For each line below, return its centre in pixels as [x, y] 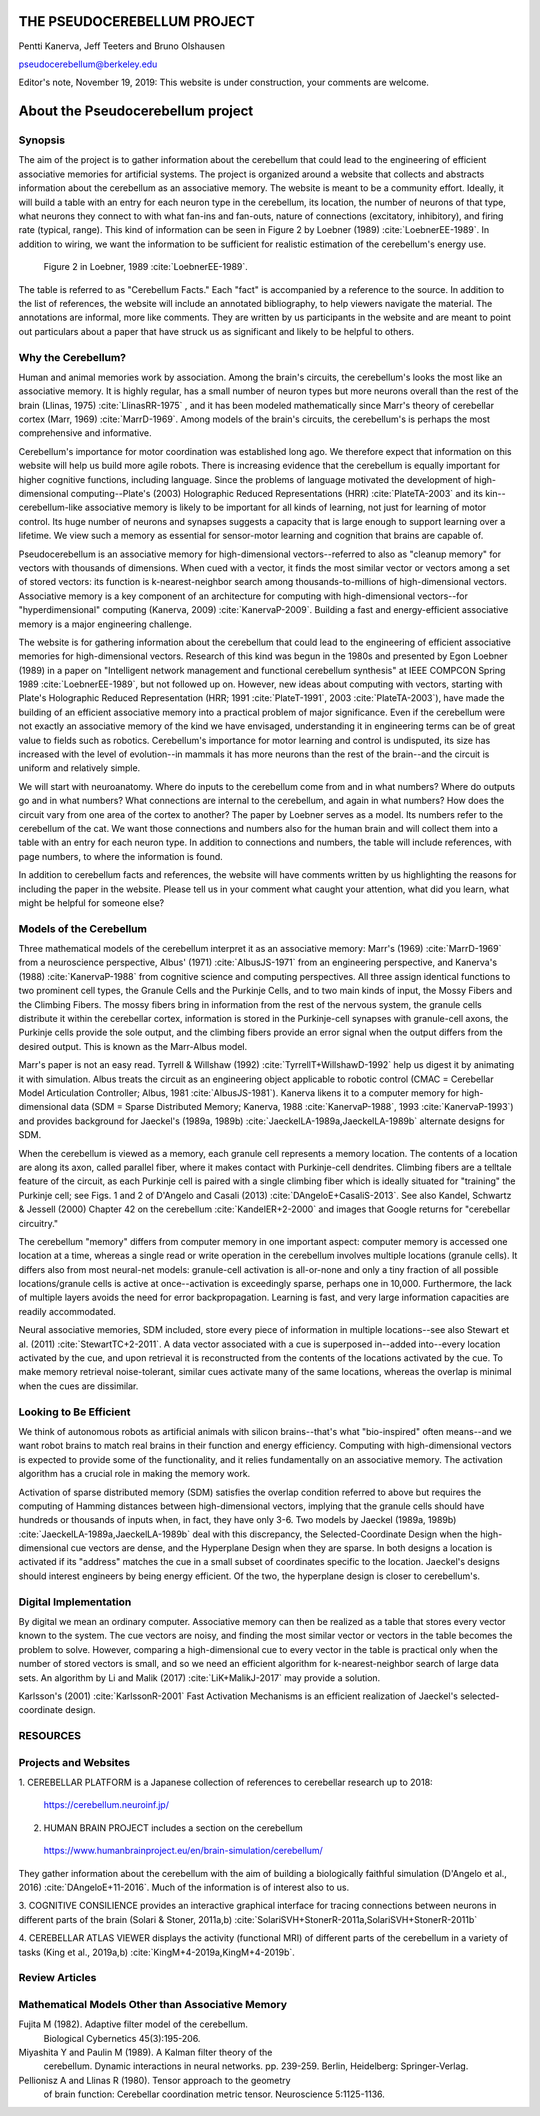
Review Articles [57, 1978]
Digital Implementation [75, 1602]
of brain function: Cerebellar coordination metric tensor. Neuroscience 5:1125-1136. [214, 2094]
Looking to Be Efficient [74, 1412]
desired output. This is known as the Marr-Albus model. [133, 1046]
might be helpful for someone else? [91, 902]
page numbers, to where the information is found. [121, 856]
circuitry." [38, 1223]
